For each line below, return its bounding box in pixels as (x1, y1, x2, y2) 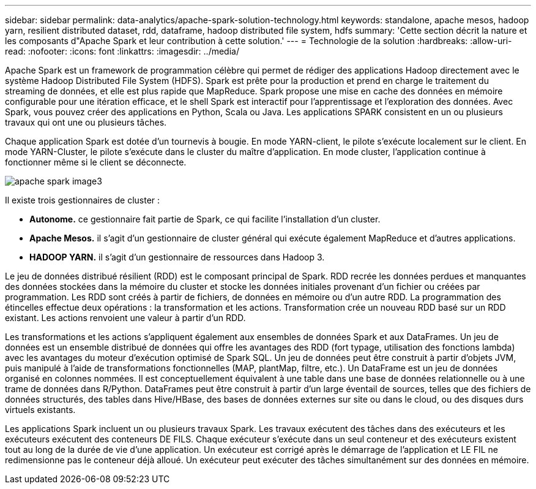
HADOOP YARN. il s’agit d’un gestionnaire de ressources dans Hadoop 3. (29, 252, 325, 262)
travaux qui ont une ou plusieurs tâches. (5, 117, 167, 127)
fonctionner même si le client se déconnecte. (5, 157, 187, 167)
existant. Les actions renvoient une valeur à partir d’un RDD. (5, 313, 246, 323)
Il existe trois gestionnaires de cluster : (5, 195, 160, 205)
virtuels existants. (5, 404, 76, 415)
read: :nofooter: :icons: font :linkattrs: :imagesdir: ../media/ (5, 46, 239, 56)
